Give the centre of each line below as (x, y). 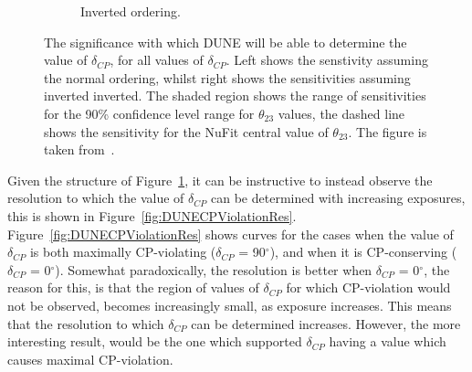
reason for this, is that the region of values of (133, 287)
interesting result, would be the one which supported (155, 341)
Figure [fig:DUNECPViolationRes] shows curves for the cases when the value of (231, 234)
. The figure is (388, 131)
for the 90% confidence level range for (149, 113)
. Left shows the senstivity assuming (327, 60)
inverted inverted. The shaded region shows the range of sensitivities (235, 96)
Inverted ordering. (131, 11)
